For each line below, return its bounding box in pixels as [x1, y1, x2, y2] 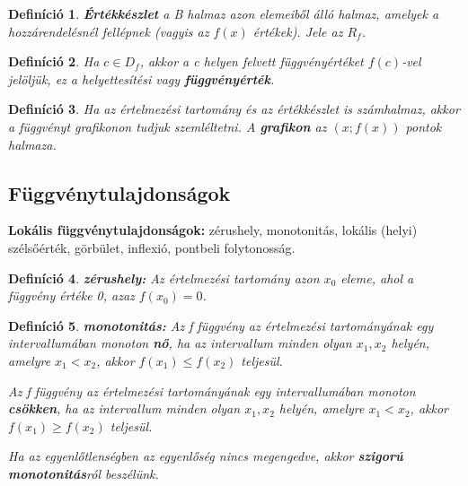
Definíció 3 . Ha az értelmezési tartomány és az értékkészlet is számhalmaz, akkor [8, 100, 460, 118]
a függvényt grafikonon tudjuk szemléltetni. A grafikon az [8, 117, 327, 135]
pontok [405, 117, 442, 135]
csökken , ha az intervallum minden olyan [8, 399, 241, 418]
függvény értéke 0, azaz [8, 286, 135, 305]
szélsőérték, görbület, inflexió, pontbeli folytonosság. [8, 238, 296, 256]
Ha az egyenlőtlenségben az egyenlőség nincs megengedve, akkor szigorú [8, 447, 403, 465]
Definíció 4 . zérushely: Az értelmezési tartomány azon [8, 268, 320, 287]
